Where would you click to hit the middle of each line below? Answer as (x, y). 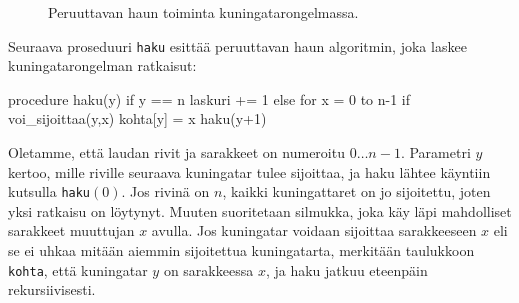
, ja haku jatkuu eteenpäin (346, 269)
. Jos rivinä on (165, 191)
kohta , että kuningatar (78, 269)
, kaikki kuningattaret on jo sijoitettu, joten (356, 191)
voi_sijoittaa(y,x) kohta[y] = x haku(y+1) (137, 118)
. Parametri (435, 152)
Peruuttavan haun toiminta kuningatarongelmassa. (203, 12)
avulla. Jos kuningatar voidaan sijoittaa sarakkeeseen (314, 230)
